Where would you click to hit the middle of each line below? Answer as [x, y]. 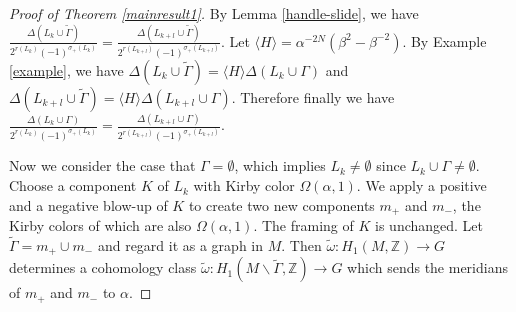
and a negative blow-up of [88, 204]
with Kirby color [244, 185]
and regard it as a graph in [180, 244]
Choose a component [73, 185]
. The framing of [303, 225]
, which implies [280, 165]
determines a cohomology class [103, 267]
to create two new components [281, 204]
